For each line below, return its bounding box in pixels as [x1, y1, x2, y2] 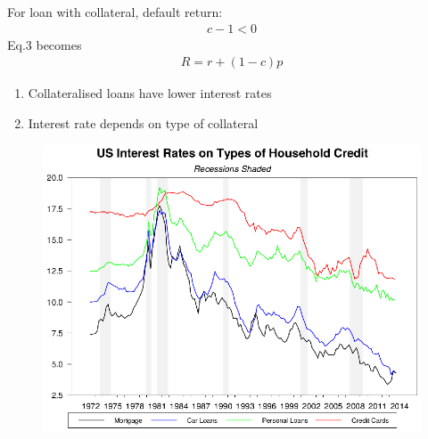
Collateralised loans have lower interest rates [28, 84, 272, 102]
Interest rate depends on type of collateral [28, 113, 259, 132]
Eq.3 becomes [7, 35, 82, 53]
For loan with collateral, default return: [7, 3, 223, 20]
